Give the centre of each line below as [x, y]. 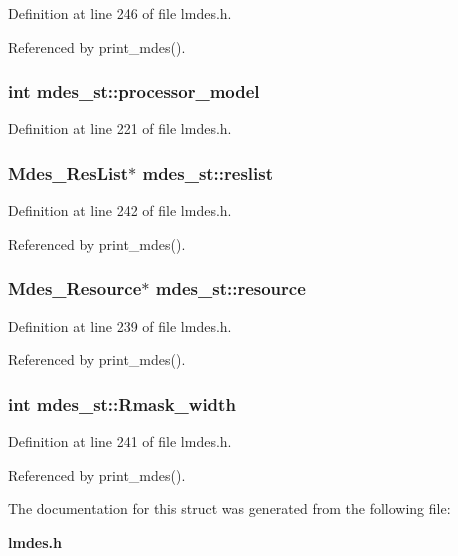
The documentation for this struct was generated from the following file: [229, 508]
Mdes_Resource [75, 288]
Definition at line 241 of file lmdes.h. [120, 441]
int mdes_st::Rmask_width [122, 403]
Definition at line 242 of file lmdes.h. [120, 210]
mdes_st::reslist [208, 172]
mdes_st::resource [230, 288]
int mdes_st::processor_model [134, 91]
